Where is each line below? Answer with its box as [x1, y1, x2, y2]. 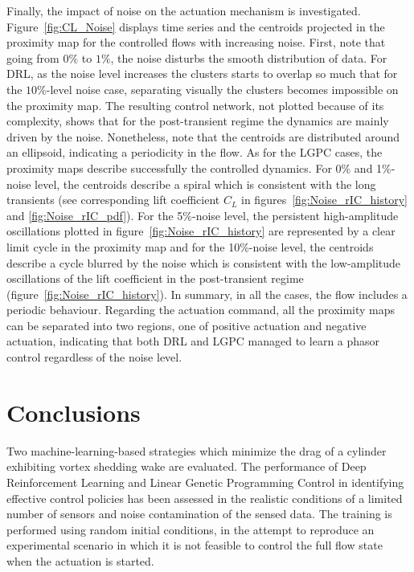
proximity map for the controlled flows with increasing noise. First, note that [6, 34, 386, 51]
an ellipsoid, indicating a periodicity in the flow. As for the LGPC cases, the [6, 144, 383, 161]
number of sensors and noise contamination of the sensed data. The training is [6, 505, 392, 522]
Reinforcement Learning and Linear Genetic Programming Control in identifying [6, 473, 404, 490]
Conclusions [6, 395, 141, 428]
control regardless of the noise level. [6, 349, 182, 366]
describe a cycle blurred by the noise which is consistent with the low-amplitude [6, 254, 401, 271]
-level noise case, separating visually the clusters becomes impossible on [46, 80, 399, 97]
